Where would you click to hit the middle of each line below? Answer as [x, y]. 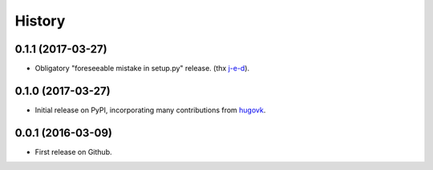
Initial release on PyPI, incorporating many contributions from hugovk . [150, 110]
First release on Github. [73, 152]
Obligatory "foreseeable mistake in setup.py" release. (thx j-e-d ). [142, 69]
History [40, 21]
